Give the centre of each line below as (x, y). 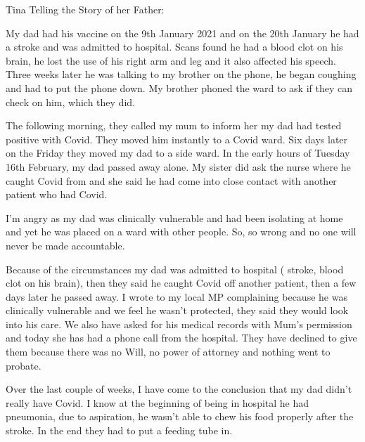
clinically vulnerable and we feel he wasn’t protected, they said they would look (177, 310)
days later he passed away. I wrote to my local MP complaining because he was (177, 296)
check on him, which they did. (70, 102)
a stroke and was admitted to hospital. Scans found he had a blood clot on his (174, 47)
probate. (24, 365)
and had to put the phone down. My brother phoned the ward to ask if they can (179, 87)
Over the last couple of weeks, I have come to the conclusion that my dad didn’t (179, 389)
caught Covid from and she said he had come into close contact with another (171, 180)
